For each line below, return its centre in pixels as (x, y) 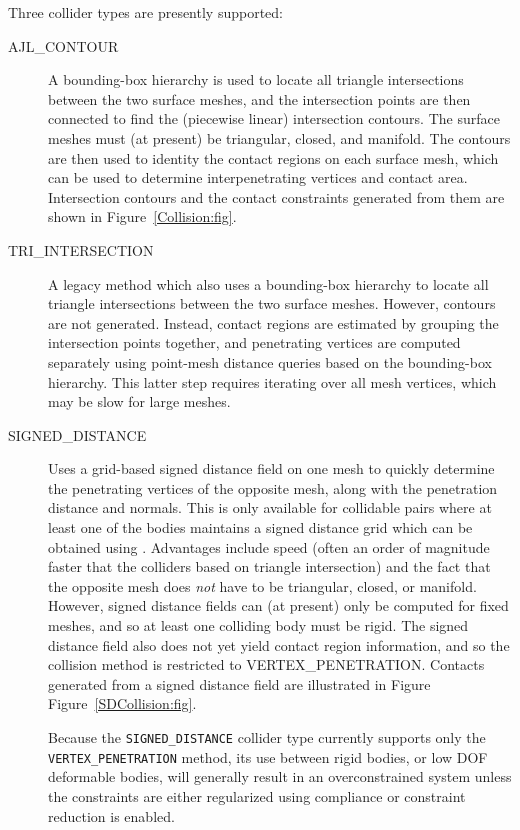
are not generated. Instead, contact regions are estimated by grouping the (273, 322)
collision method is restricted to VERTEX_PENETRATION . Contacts (266, 664)
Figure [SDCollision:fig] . (122, 703)
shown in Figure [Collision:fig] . (142, 216)
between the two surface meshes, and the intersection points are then (259, 98)
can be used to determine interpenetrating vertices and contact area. (258, 177)
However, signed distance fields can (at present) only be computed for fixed (278, 605)
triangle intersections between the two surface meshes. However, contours (272, 303)
